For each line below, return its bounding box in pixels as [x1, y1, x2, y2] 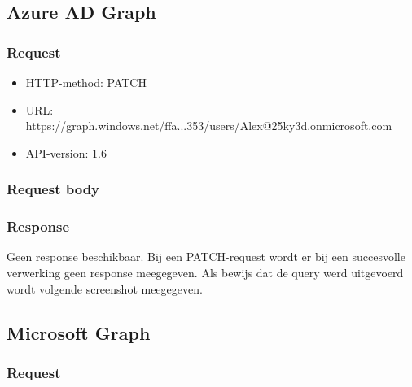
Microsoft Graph [7, 320, 151, 345]
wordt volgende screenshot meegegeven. [7, 280, 203, 297]
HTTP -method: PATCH [25, 74, 147, 90]
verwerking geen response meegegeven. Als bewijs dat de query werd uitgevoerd [7, 264, 404, 281]
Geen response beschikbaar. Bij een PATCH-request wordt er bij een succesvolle [7, 248, 405, 265]
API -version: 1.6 [25, 144, 107, 161]
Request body [7, 179, 100, 199]
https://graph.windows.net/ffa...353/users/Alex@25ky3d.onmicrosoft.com [25, 117, 392, 134]
